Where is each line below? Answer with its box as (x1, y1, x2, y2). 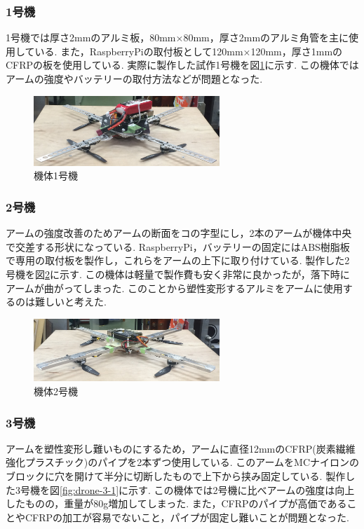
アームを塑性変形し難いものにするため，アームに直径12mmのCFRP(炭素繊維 (6, 441, 356, 455)
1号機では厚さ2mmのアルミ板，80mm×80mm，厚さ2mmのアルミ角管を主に (6, 30, 349, 45)
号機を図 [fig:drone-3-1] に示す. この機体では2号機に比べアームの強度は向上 (20, 482, 355, 497)
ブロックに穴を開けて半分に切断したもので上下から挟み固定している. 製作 (6, 469, 346, 483)
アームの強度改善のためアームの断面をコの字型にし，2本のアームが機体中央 (6, 226, 352, 240)
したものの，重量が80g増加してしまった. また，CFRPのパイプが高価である (6, 496, 347, 511)
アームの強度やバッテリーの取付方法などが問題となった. (6, 71, 263, 85)
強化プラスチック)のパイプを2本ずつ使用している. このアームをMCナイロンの (6, 455, 359, 469)
